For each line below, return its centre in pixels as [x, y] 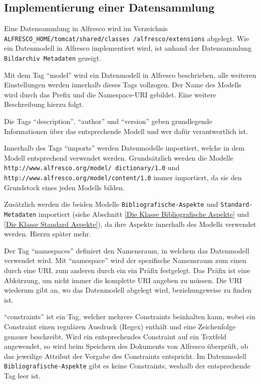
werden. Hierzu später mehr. [48, 234]
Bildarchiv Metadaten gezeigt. [53, 58]
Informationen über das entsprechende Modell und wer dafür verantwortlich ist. [126, 131]
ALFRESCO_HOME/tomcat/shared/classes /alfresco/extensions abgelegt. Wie [127, 38]
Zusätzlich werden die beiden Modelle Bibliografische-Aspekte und [111, 204]
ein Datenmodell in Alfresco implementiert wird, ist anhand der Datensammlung [128, 48]
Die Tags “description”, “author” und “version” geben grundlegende [108, 121]
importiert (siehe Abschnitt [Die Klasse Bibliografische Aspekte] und [144, 214]
